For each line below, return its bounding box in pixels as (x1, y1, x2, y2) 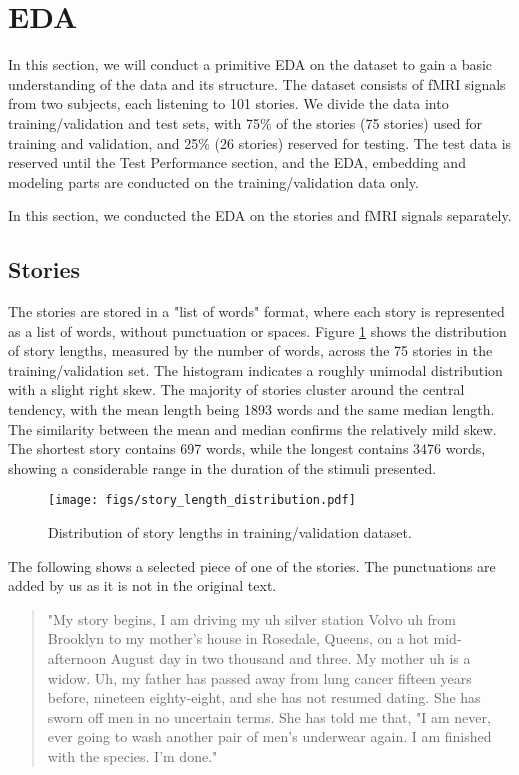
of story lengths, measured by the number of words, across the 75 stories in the (8, 340, 493, 361)
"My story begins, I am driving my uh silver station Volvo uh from (47, 608, 457, 629)
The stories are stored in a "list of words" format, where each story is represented (8, 301, 505, 322)
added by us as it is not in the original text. (8, 575, 277, 596)
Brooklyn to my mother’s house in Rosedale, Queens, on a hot (47, 628, 429, 649)
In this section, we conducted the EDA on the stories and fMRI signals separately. (8, 205, 512, 226)
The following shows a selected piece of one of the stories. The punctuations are (8, 555, 496, 576)
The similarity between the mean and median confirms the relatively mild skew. (8, 418, 497, 439)
